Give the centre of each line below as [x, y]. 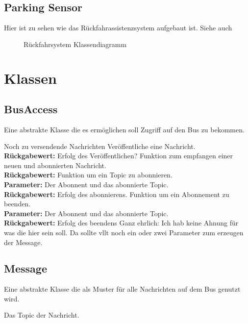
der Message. [23, 242]
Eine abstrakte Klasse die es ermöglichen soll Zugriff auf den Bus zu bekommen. [124, 129]
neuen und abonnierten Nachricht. [55, 165]
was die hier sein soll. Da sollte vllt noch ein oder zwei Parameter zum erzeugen [124, 232]
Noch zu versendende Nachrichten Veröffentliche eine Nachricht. [100, 146]
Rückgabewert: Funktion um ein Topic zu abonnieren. [88, 175]
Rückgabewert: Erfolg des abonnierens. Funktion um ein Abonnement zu [117, 194]
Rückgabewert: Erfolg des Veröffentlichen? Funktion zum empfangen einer [119, 156]
